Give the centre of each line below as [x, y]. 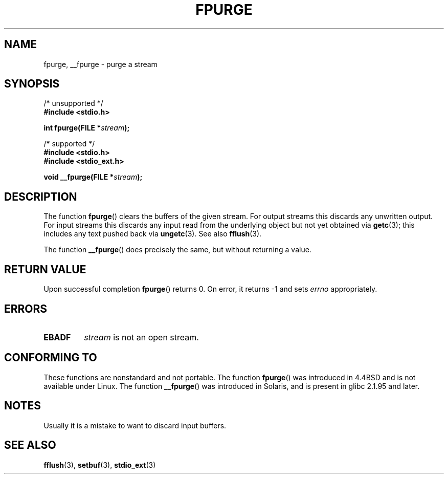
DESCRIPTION [41, 197]
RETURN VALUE [45, 269]
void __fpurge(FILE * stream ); [93, 177]
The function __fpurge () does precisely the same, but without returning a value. [177, 250]
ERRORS [26, 309]
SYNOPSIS [32, 84]
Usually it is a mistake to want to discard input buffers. [135, 425]
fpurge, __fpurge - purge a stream [100, 64]
